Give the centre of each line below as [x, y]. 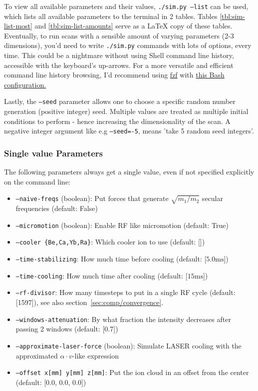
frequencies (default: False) [57, 208]
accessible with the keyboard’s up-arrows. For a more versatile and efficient [119, 65]
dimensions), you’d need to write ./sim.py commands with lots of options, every [128, 45]
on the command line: [37, 181]
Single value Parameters [54, 153]
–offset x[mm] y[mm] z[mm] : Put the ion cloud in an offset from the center [132, 372]
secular [212, 198]
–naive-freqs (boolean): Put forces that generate [92, 198]
